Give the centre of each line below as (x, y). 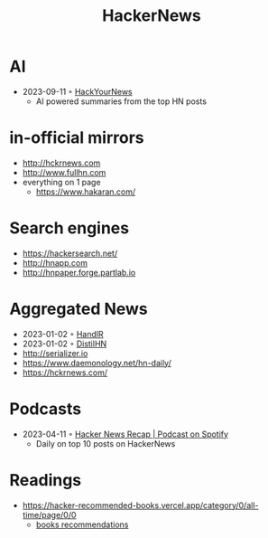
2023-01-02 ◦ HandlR (63, 334)
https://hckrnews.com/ (65, 373)
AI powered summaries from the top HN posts (121, 101)
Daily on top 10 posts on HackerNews (106, 443)
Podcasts (46, 409)
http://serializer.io (55, 353)
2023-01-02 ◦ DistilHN (65, 344)
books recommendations (82, 524)
